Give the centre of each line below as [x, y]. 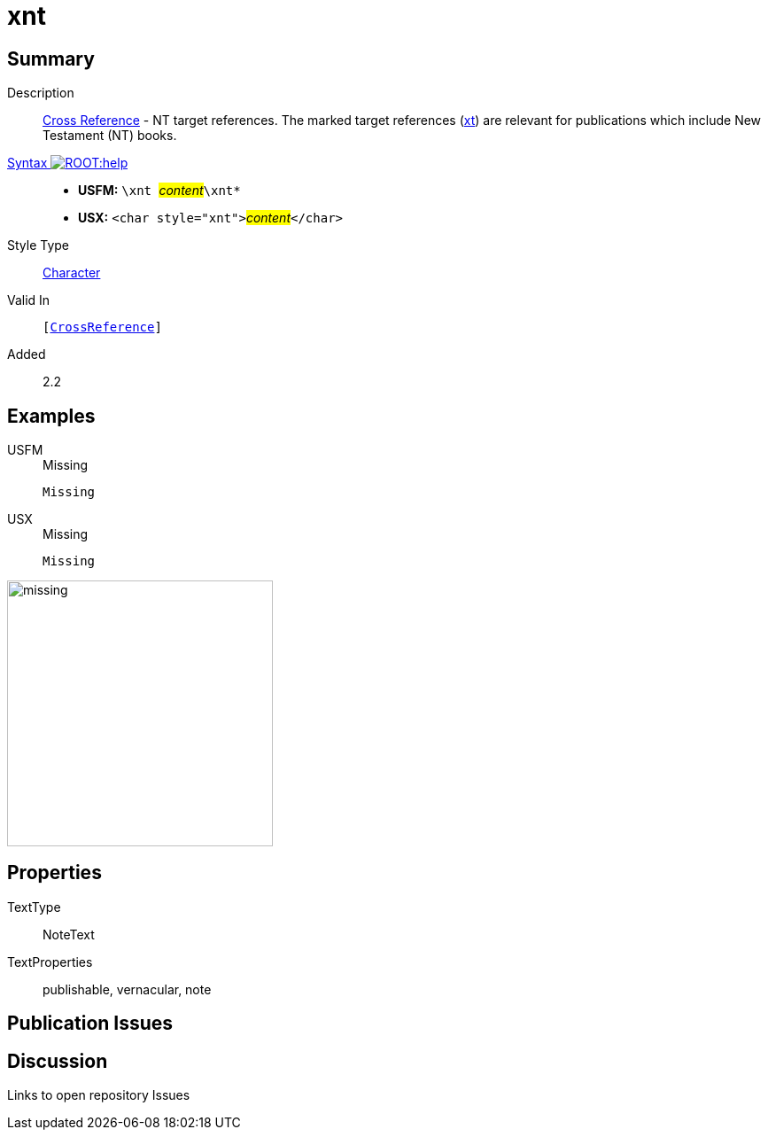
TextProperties [50, 962]
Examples [51, 416]
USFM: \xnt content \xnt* [159, 191]
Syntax [27, 163]
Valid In [29, 300]
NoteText [69, 934]
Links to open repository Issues [99, 1095]
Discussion [58, 1061]
